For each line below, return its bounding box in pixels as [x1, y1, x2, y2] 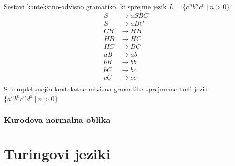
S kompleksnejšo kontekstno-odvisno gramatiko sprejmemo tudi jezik [4, 83, 208, 93]
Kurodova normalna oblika [4, 114, 110, 126]
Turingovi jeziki [4, 144, 110, 164]
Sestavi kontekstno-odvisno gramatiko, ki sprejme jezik [4, 1, 167, 11]
